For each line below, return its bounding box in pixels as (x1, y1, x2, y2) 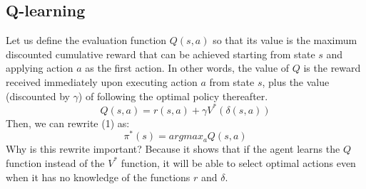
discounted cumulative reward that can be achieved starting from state (6, 46, 315, 61)
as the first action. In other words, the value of (85, 60, 290, 75)
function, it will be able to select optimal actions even (121, 155, 356, 170)
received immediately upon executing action (6, 74, 198, 89)
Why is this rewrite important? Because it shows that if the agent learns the (6, 141, 340, 156)
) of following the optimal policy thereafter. (78, 88, 268, 103)
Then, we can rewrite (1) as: (6, 115, 130, 130)
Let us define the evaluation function (6, 33, 167, 48)
